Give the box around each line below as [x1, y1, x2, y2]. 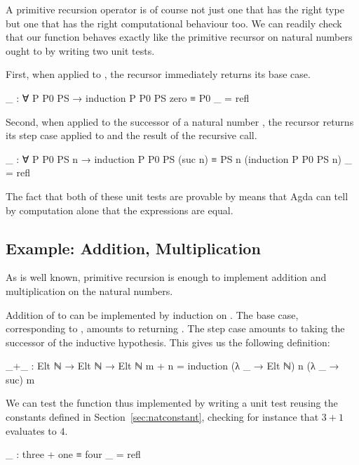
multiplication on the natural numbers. [6, 283, 173, 298]
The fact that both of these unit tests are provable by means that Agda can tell [6, 188, 348, 203]
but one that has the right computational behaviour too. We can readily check [6, 15, 342, 30]
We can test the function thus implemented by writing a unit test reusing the [6, 395, 338, 410]
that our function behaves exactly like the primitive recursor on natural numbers [6, 30, 353, 44]
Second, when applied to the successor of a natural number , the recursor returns [6, 114, 354, 129]
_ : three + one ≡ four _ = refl [6, 447, 141, 461]
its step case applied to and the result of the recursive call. [6, 128, 257, 143]
